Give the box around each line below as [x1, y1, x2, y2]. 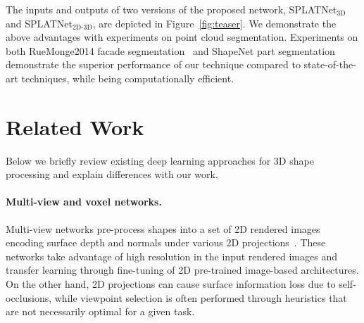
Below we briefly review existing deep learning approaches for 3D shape [6, 153, 314, 167]
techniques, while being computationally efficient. [21, 70, 234, 85]
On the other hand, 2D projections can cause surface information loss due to [6, 277, 336, 291]
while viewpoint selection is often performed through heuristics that [54, 290, 347, 305]
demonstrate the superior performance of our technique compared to [6, 57, 301, 72]
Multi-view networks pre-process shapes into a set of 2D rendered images [6, 221, 320, 236]
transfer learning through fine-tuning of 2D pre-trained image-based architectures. [6, 262, 359, 277]
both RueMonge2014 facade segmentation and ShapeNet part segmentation [6, 43, 335, 58]
